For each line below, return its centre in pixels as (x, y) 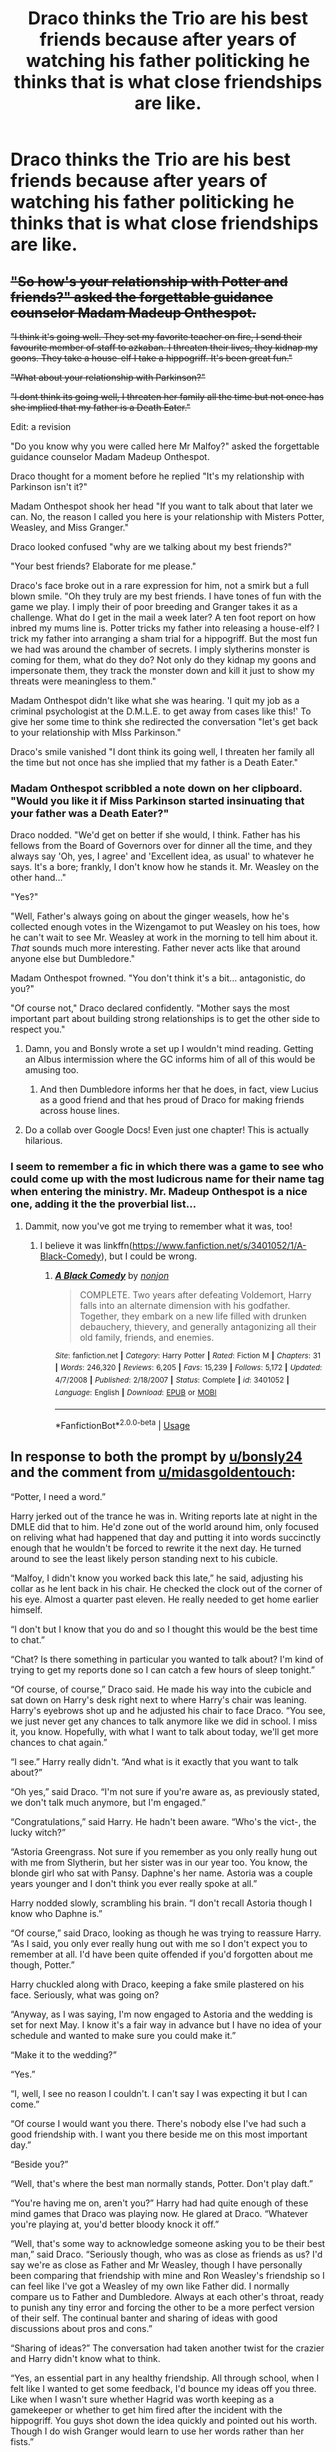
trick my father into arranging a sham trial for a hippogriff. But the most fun (164, 638)
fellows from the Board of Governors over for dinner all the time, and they (161, 846)
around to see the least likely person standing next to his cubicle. (144, 1558)
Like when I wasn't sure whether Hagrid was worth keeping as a (142, 2399)
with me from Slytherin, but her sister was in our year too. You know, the (159, 1862)
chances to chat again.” (59, 1742)
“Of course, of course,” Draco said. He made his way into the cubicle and (161, 1689)
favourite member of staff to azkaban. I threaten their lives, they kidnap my (164, 347)
